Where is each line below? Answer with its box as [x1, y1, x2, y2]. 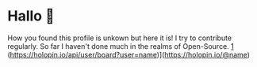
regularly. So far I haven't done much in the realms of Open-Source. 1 [7, 41, 235, 50]
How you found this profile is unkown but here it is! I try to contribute [7, 33, 232, 43]
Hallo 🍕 [7, 7, 55, 25]
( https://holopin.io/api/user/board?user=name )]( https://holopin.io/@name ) [7, 50, 251, 59]
